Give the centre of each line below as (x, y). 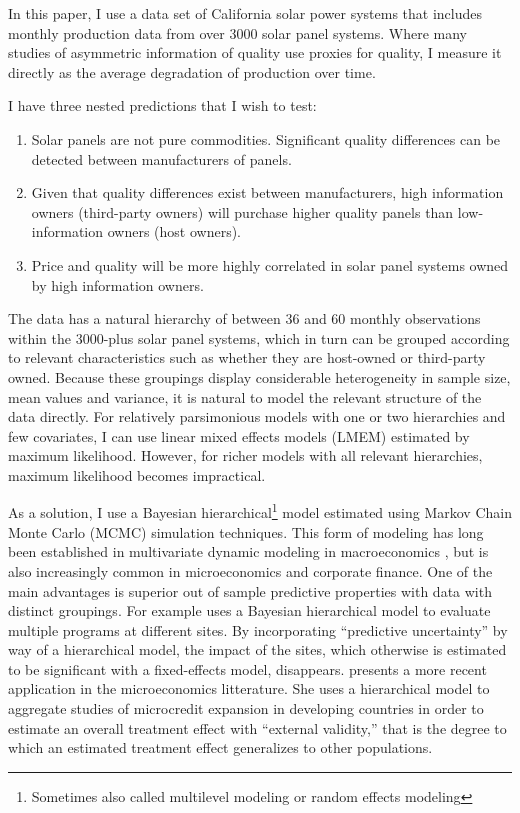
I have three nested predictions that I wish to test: (162, 105)
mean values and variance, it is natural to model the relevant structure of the (245, 396)
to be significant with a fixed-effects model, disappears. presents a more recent (247, 668)
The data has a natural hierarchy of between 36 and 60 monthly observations (244, 318)
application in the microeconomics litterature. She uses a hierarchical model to (249, 688)
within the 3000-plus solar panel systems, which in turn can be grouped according (259, 337)
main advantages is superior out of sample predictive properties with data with (250, 590)
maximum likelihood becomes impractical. (137, 474)
